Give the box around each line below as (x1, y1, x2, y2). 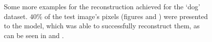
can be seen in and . (4, 30, 64, 40)
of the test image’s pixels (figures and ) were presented (44, 11, 208, 21)
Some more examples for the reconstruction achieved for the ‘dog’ (4, 1, 200, 11)
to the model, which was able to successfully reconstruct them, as (4, 21, 200, 31)
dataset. (4, 11, 28, 21)
